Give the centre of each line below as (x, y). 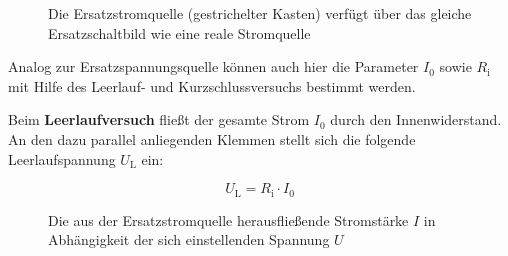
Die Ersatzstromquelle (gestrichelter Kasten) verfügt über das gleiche (260, 13)
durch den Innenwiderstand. (416, 119)
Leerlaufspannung (62, 158)
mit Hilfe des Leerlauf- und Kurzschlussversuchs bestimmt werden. (212, 85)
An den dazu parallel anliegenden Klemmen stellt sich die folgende (212, 138)
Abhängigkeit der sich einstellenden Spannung (189, 239)
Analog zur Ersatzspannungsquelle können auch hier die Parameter (213, 66)
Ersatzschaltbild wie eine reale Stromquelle (179, 32)
